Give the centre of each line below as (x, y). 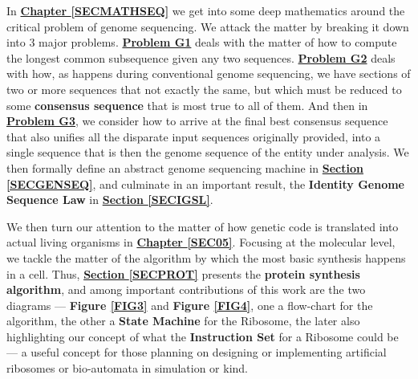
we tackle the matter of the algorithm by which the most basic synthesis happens (206, 257)
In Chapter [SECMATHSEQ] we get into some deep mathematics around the (206, 10)
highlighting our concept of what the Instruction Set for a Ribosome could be (203, 336)
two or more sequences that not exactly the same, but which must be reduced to (204, 89)
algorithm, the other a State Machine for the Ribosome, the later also (183, 321)
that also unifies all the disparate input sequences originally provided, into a (194, 136)
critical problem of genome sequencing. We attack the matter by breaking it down (208, 26)
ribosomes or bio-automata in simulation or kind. (127, 368)
